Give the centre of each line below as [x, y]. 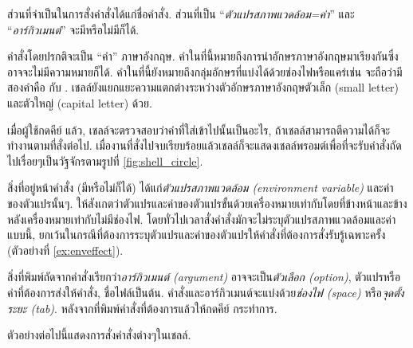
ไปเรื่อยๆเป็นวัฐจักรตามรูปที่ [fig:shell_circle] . [105, 160]
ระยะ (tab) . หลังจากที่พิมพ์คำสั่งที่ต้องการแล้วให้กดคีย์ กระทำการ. [142, 308]
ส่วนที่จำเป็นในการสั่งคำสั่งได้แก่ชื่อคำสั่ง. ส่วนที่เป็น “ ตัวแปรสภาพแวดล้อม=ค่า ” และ [181, 14]
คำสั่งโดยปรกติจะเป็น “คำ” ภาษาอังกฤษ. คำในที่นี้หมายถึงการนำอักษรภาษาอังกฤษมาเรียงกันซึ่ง [203, 56]
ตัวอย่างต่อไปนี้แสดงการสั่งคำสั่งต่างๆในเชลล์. [99, 335]
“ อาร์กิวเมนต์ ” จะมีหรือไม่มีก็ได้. [73, 29]
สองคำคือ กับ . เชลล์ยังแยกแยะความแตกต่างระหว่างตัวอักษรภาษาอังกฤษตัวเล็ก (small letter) [203, 87]
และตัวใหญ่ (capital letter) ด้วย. [80, 102]
